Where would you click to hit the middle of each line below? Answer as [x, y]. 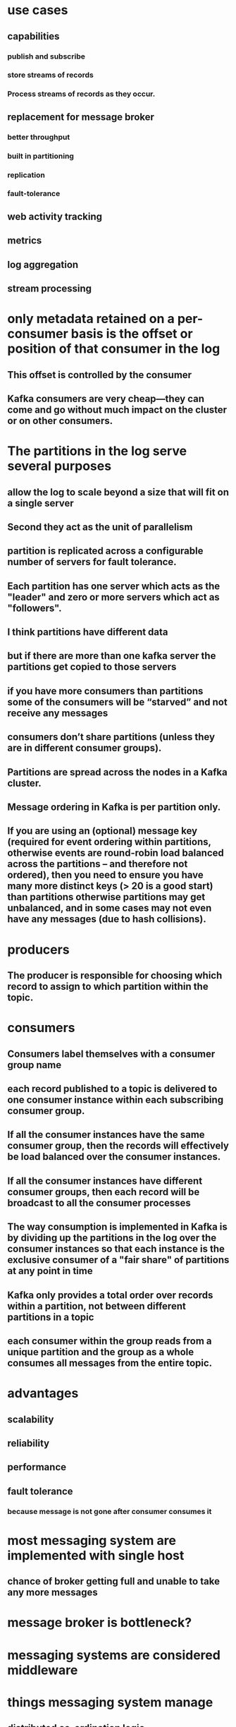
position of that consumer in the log [114, 349]
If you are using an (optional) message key [103, 831]
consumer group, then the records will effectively [118, 1146]
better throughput [39, 137]
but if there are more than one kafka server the [112, 656]
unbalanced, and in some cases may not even [110, 908]
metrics [25, 241]
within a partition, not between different [97, 1306]
